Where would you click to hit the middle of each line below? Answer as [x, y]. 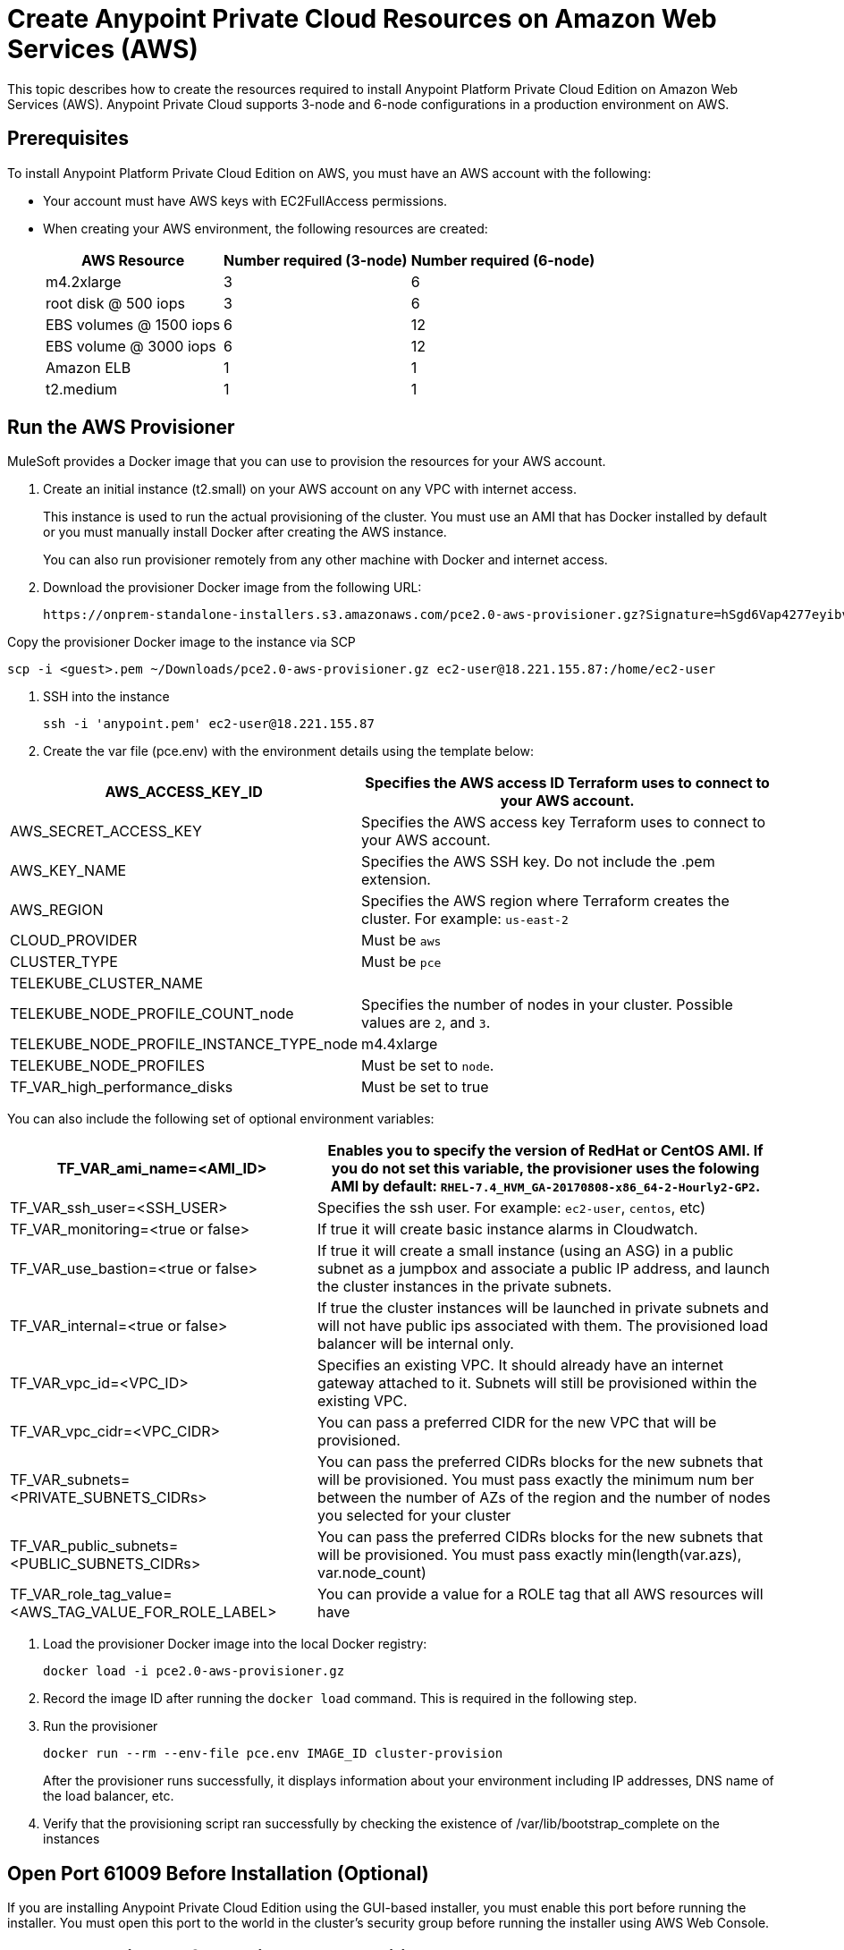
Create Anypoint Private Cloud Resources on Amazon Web [362, 19]
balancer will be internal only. [416, 1344]
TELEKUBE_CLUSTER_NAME [107, 983]
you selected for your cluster [414, 1516]
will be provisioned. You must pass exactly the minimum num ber [536, 1480]
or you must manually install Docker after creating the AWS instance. [245, 532]
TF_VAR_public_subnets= [94, 1546]
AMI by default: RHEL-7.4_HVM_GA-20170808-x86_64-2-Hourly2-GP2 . [545, 1187]
